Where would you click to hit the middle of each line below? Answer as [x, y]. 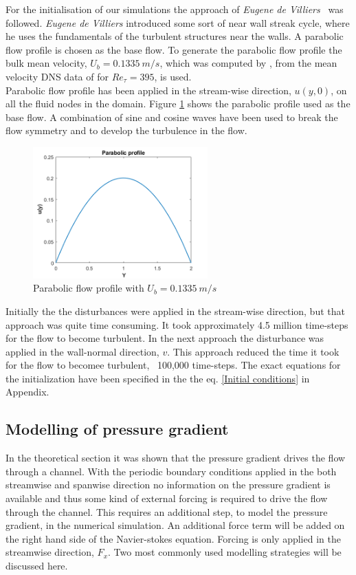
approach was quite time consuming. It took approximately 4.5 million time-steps [177, 324]
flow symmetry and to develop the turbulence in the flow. [126, 130]
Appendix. [27, 392]
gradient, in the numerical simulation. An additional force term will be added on [175, 525]
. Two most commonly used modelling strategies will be [225, 552]
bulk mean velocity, [46, 63]
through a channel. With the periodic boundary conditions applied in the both [171, 471]
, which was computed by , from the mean [248, 63]
